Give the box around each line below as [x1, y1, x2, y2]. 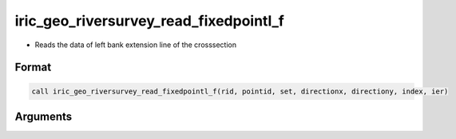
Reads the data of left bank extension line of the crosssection [34, 40, 237, 50]
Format [14, 61, 52, 74]
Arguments [14, 109, 73, 123]
